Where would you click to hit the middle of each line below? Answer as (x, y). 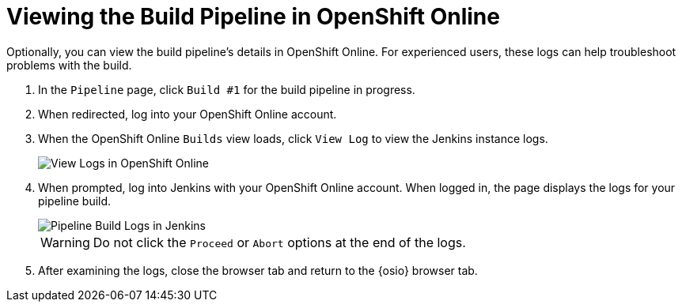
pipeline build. (75, 201)
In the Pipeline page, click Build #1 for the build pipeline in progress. (227, 89)
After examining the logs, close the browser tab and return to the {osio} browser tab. (258, 270)
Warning (65, 242)
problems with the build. (69, 65)
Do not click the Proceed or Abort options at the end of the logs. (279, 242)
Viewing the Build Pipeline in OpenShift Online (253, 17)
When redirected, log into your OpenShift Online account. (188, 114)
